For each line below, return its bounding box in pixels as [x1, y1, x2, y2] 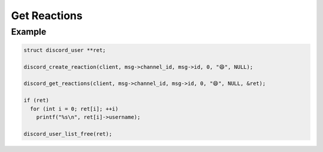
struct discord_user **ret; [23, 47, 106, 53]
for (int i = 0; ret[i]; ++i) [30, 105, 119, 112]
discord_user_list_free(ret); [23, 130, 112, 137]
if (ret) [23, 97, 50, 104]
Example [11, 26, 47, 37]
